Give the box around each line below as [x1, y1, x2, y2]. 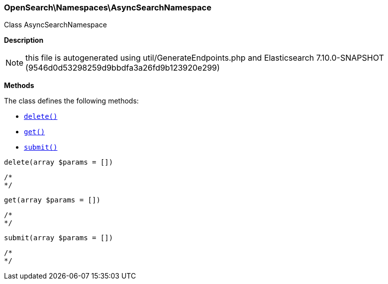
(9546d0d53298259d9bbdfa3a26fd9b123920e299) [25, 63, 220, 73]
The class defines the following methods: [4, 96, 139, 105]
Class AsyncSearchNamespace [4, 20, 107, 29]
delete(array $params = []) [4, 158, 113, 167]
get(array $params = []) [4, 196, 100, 204]
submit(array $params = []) [4, 234, 113, 242]
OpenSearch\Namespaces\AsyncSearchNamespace [4, 2, 211, 12]
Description [4, 36, 44, 45]
